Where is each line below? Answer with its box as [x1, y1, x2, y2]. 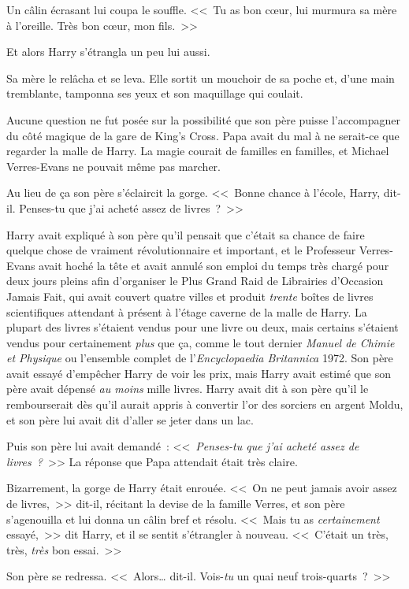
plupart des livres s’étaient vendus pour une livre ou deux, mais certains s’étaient [6, 319, 399, 335]
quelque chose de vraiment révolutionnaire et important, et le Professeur [6, 242, 356, 258]
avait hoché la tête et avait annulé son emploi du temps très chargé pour [39, 257, 389, 273]
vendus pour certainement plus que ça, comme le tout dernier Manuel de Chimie [6, 334, 395, 350]
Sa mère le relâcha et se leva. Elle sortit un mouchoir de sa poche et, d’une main [6, 69, 395, 86]
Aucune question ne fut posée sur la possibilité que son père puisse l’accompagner [6, 111, 401, 128]
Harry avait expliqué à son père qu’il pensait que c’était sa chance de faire [6, 226, 365, 243]
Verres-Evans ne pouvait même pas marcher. [6, 157, 221, 174]
